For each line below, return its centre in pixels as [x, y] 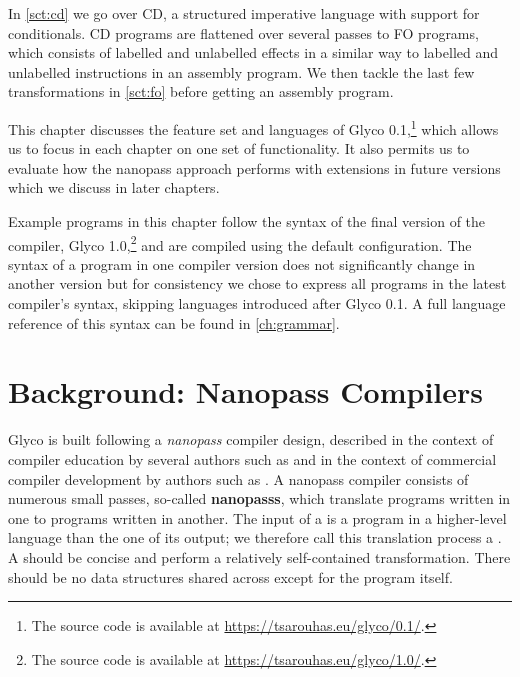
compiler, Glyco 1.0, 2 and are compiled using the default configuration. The [240, 243]
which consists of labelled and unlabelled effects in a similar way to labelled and [253, 52]
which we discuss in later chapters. [114, 187]
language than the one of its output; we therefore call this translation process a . [255, 537]
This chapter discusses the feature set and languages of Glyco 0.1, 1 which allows [253, 127]
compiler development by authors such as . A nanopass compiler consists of [238, 478]
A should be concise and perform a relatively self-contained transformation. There [259, 556]
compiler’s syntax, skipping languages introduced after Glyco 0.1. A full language [257, 303]
